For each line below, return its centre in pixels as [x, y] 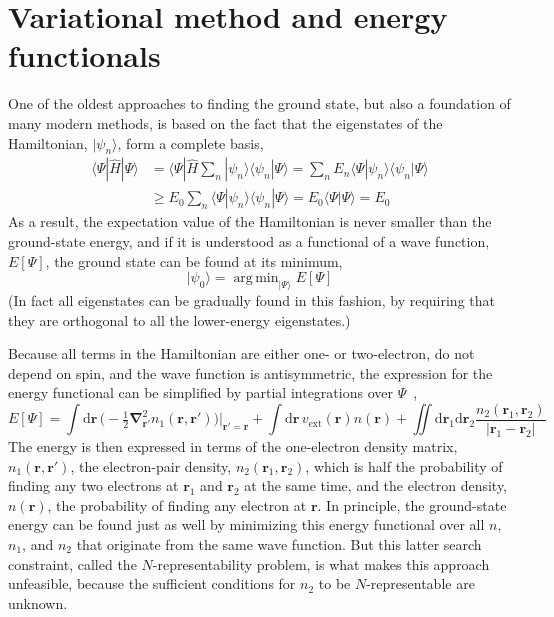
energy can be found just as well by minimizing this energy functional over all [246, 524]
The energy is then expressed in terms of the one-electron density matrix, [233, 445]
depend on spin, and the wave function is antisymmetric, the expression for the [250, 372]
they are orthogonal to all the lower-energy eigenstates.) [179, 319]
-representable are [420, 583]
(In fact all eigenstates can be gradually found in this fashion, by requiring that [251, 299]
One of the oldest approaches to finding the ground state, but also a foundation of [259, 103]
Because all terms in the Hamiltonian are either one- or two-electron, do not [241, 353]
